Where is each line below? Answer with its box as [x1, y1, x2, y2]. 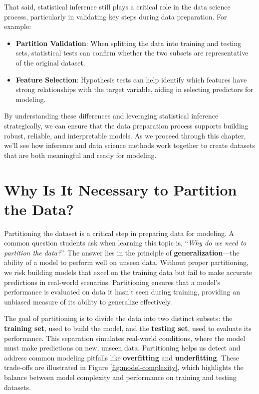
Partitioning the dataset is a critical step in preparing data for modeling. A [4, 227, 235, 238]
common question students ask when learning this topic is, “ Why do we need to [4, 237, 247, 248]
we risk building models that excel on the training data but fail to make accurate [4, 267, 252, 277]
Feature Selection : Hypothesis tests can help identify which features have [15, 74, 247, 84]
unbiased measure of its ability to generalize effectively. [4, 296, 172, 306]
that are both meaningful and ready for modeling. [4, 149, 157, 160]
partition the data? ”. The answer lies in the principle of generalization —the [4, 247, 240, 257]
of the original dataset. [15, 57, 85, 67]
